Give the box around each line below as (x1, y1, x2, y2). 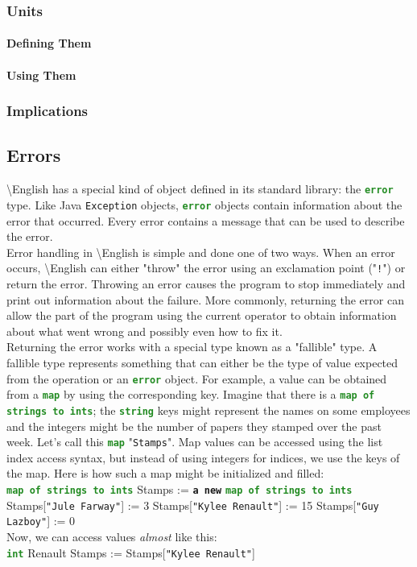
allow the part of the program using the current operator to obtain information (6, 307, 397, 324)
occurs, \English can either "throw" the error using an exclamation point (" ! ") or (6, 259, 406, 276)
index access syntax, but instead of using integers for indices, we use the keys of (6, 449, 400, 466)
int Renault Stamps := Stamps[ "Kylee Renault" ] (6, 544, 255, 561)
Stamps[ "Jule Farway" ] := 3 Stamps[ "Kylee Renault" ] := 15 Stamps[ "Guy (6, 496, 379, 513)
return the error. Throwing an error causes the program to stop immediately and (6, 275, 406, 292)
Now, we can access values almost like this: (6, 528, 217, 544)
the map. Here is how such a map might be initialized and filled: (6, 465, 324, 482)
